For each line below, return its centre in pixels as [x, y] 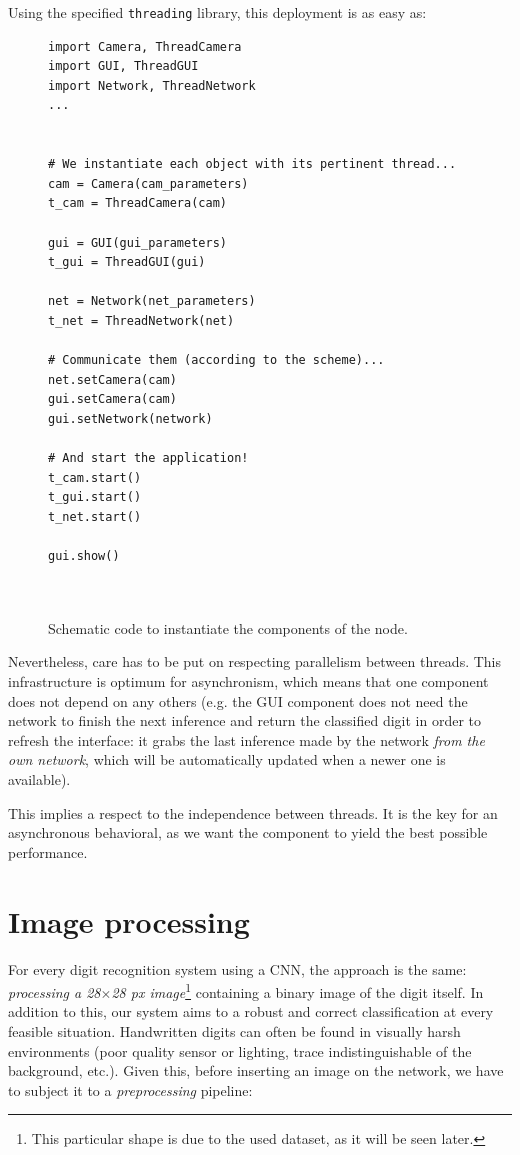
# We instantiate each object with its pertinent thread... [252, 164]
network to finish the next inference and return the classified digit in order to [244, 720]
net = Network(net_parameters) [152, 301]
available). [39, 779]
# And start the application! [148, 458]
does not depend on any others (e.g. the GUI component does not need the [238, 700]
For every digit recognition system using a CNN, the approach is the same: [237, 968]
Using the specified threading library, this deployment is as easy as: [217, 12]
